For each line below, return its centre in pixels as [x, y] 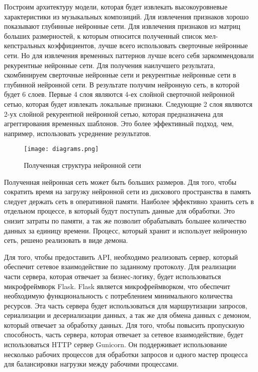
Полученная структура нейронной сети [83, 165]
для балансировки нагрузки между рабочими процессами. [91, 364]
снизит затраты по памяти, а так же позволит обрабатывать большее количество [125, 220]
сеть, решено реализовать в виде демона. [66, 240]
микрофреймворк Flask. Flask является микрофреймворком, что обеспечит [117, 286]
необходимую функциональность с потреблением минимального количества [119, 296]
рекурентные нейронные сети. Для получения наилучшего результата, [110, 65]
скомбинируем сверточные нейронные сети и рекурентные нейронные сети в [120, 75]
